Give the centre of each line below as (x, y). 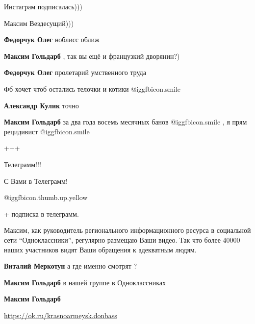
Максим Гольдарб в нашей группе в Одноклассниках (85, 282)
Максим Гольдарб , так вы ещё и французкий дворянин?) (92, 56)
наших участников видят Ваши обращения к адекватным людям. (100, 249)
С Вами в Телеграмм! (36, 181)
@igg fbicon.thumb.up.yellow (46, 197)
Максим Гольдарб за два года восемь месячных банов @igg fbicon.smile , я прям (126, 122)
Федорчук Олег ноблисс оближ (52, 39)
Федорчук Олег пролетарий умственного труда (75, 72)
